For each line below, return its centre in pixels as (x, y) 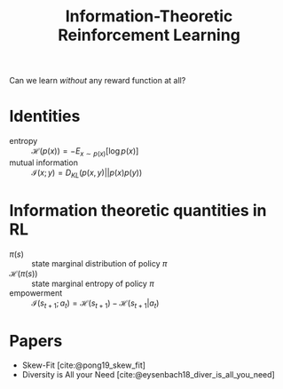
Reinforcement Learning (149, 35)
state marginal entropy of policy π (93, 283)
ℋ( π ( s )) (24, 274)
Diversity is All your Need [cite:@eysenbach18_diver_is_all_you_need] (148, 375)
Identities (45, 116)
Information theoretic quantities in (138, 210)
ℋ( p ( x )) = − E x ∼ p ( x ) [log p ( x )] (85, 152)
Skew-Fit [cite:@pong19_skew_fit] (84, 365)
